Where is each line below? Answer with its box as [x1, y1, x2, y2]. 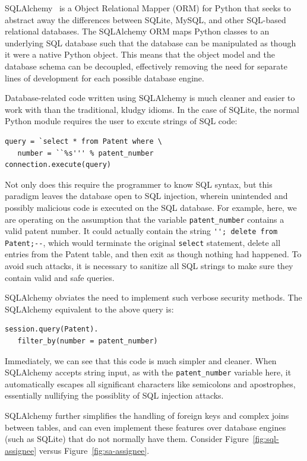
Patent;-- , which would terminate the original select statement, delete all [5, 236, 281, 248]
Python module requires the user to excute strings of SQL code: [5, 115, 238, 127]
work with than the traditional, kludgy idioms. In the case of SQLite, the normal [5, 103, 299, 115]
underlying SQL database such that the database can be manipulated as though [5, 36, 296, 49]
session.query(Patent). [5, 325, 99, 334]
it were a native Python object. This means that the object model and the [5, 48, 275, 61]
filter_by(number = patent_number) [17, 337, 158, 346]
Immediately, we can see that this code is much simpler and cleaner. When [5, 354, 277, 367]
